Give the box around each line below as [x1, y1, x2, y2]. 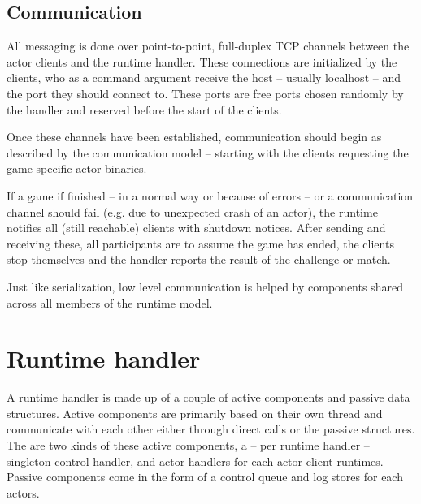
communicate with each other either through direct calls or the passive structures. [7, 420, 415, 437]
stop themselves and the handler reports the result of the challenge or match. [7, 251, 391, 268]
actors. [7, 484, 40, 501]
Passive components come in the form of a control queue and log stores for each [7, 468, 403, 485]
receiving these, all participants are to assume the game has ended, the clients [7, 235, 394, 252]
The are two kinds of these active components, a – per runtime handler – [7, 437, 370, 454]
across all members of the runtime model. [7, 294, 213, 311]
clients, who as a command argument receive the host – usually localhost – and [7, 69, 401, 86]
